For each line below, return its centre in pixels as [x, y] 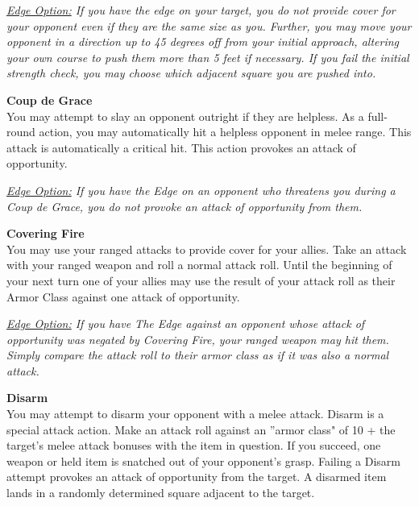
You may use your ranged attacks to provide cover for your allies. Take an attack [207, 249]
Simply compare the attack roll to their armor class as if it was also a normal [198, 355]
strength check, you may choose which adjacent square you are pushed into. [191, 73]
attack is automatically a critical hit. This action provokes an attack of [181, 147]
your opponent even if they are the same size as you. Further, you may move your [209, 25]
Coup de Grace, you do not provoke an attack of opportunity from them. [185, 206]
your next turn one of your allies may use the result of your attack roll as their [201, 280]
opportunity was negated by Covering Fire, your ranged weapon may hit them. [198, 339]
